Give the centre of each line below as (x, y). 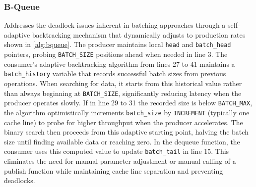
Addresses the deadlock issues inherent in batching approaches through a (115, 25)
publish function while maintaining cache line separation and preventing (114, 170)
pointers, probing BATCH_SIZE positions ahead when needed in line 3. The (116, 54)
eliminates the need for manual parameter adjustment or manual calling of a (120, 161)
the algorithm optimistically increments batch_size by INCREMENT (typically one (127, 112)
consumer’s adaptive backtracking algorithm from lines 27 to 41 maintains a (120, 64)
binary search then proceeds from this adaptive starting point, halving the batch (126, 132)
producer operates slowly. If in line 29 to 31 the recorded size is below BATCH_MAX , (128, 103)
